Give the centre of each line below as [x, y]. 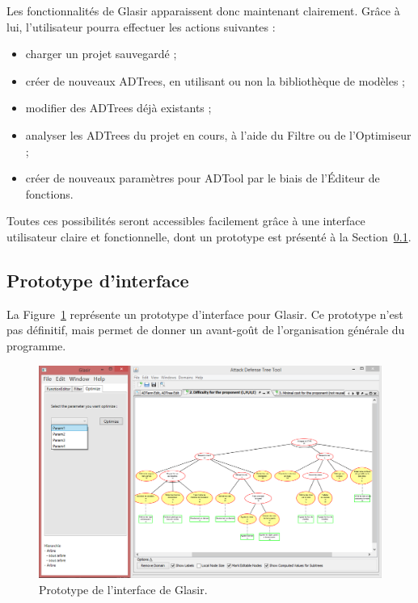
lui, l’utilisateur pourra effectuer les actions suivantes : [141, 26]
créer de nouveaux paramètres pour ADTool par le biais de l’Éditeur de [203, 178]
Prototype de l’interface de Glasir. [123, 589]
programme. [36, 345]
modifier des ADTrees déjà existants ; [118, 108]
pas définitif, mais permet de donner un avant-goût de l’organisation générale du [206, 330]
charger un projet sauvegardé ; [101, 54]
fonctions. [49, 193]
